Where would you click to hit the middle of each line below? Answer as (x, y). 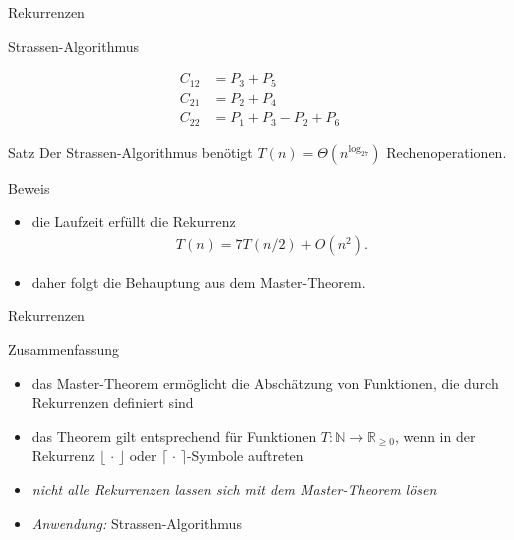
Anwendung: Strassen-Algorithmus (136, 522)
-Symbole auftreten (245, 455)
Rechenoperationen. (446, 151)
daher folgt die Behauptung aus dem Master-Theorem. (198, 281)
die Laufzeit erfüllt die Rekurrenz (133, 221)
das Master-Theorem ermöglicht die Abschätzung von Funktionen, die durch (265, 382)
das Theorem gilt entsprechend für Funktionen (174, 435)
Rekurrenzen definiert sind (112, 402)
